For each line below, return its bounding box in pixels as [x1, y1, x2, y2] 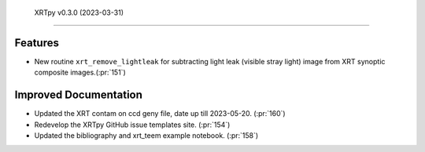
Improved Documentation [14, 89, 143, 102]
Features [14, 36, 59, 49]
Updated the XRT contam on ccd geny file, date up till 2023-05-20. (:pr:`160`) [34, 109, 286, 118]
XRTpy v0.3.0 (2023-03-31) [34, 8, 124, 17]
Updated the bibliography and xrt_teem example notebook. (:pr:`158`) [34, 130, 259, 140]
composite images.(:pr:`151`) [34, 67, 126, 78]
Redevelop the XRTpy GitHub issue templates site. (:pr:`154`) [34, 120, 231, 129]
